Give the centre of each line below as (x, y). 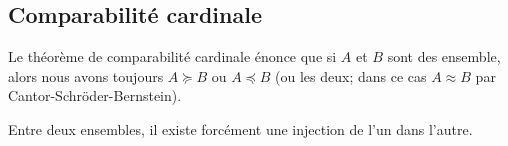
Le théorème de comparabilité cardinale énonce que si (172, 56)
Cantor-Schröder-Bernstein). (95, 95)
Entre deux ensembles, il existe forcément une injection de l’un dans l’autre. (240, 128)
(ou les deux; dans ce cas (351, 75)
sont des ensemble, (444, 56)
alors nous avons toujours (86, 75)
